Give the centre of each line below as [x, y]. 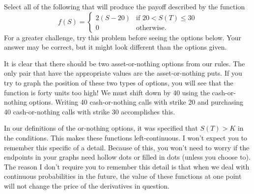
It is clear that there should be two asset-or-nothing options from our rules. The [125, 63]
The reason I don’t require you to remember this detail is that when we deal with [127, 166]
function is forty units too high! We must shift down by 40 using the [107, 92]
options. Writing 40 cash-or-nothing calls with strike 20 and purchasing [136, 102]
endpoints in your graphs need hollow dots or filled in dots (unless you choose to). [127, 157]
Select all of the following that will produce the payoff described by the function [125, 6]
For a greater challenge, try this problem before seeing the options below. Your [123, 37]
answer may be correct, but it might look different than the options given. [115, 47]
